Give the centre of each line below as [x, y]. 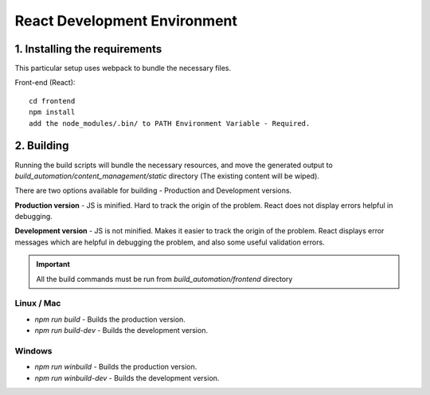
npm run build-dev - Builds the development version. [121, 330]
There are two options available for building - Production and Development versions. [153, 190]
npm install [52, 112]
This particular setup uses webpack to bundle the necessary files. [123, 68]
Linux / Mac [38, 303]
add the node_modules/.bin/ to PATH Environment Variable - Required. [170, 123]
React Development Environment [126, 21]
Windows [33, 350]
